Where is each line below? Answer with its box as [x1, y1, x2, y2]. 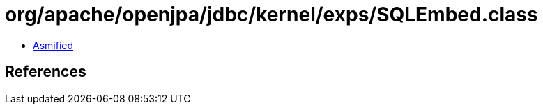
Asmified [33, 39, 74, 51]
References [5, 63, 86, 81]
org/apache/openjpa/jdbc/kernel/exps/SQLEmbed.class [5, 3, 538, 26]
